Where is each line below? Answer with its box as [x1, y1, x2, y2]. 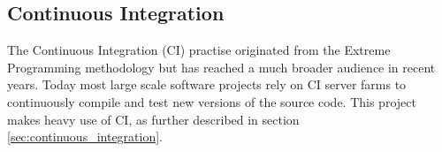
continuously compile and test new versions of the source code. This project [7, 92, 416, 110]
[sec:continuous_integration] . [7, 127, 164, 146]
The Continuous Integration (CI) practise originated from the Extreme [7, 41, 391, 59]
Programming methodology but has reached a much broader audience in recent [7, 57, 436, 76]
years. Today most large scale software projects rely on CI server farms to [7, 75, 407, 94]
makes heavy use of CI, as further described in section [7, 110, 300, 128]
